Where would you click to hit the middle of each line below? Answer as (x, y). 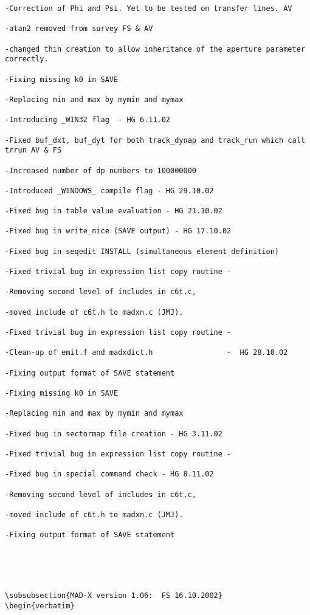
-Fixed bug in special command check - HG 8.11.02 (109, 474)
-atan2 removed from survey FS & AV (79, 29)
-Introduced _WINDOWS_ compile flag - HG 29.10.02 (109, 191)
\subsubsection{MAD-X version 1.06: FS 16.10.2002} (114, 596)
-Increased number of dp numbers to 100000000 (101, 170)
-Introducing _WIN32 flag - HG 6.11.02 (88, 120)
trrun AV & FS (33, 150)
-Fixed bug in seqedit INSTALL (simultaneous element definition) (142, 251)
